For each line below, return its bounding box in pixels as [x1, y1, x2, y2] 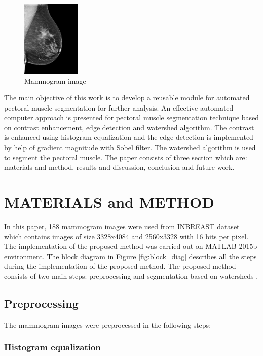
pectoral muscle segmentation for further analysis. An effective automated [4, 102, 234, 113]
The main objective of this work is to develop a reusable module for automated [4, 92, 250, 103]
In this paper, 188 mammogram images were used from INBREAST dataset [4, 221, 240, 231]
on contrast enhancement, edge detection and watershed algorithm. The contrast [4, 122, 254, 132]
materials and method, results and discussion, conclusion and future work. [4, 162, 235, 172]
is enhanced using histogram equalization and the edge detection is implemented [4, 132, 253, 143]
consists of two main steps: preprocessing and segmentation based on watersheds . [4, 270, 258, 281]
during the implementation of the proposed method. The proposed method [4, 261, 236, 271]
